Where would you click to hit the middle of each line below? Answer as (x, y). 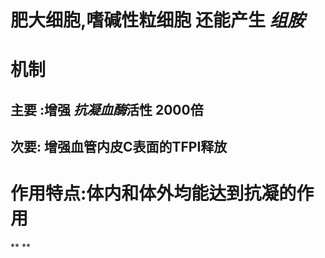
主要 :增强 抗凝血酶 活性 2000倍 (107, 109)
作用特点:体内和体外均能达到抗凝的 (153, 193)
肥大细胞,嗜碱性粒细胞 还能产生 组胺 (157, 20)
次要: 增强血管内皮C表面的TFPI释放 (119, 147)
